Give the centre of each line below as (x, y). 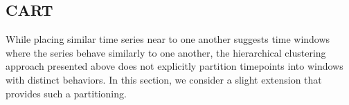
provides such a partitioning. (66, 93)
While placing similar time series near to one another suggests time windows (168, 39)
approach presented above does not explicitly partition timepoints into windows (174, 66)
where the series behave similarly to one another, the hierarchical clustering (166, 52)
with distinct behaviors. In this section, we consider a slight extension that (164, 79)
